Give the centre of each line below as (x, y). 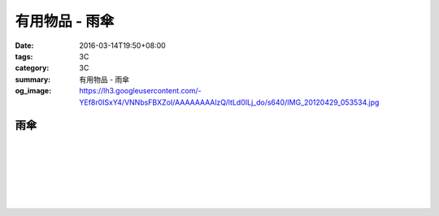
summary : (33, 79)
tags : (24, 56)
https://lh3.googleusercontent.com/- (141, 91)
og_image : (33, 91)
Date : (24, 45)
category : (32, 68)
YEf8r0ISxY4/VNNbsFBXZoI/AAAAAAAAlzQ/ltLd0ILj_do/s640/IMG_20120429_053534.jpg (229, 102)
